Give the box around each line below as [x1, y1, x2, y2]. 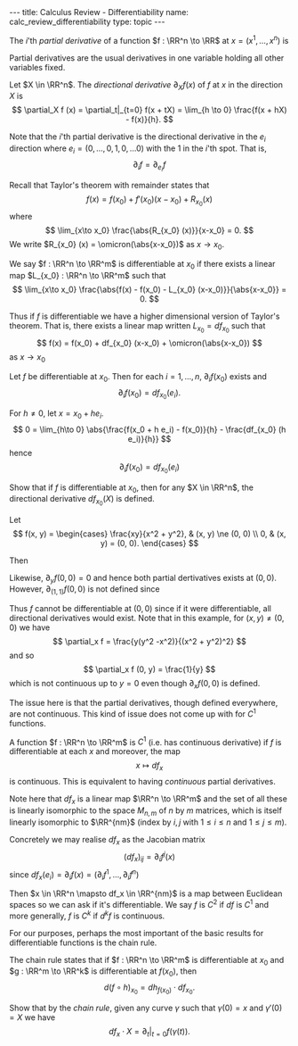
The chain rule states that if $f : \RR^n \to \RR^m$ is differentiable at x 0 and [9, 954, 285, 967]
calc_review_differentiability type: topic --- [9, 16, 165, 27]
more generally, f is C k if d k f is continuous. [9, 909, 165, 921]
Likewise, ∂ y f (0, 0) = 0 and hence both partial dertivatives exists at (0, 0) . [9, 572, 278, 585]
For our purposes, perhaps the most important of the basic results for [9, 927, 264, 938]
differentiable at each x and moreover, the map [9, 746, 181, 757]
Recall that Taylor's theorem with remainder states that [9, 180, 210, 191]
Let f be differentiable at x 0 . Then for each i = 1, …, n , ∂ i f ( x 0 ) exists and [9, 370, 267, 384]
